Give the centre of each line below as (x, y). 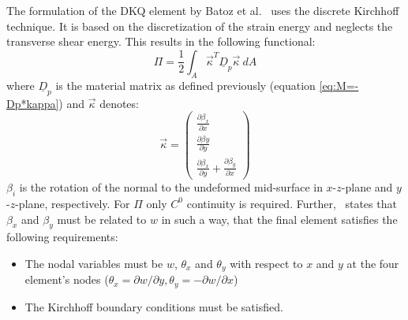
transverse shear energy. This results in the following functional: (161, 41)
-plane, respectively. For (73, 203)
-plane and (367, 187)
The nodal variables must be (94, 263)
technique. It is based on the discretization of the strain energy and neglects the (200, 26)
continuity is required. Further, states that (292, 203)
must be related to (102, 219)
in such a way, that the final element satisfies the (279, 219)
